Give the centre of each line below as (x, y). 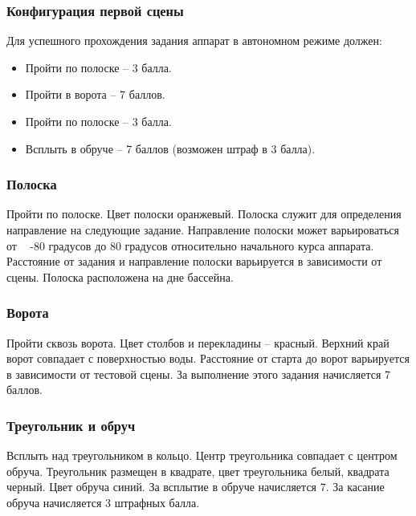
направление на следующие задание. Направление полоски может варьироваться (203, 230)
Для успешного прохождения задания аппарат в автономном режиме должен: (194, 41)
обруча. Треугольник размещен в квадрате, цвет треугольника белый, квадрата (198, 471)
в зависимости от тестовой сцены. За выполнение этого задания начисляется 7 (199, 374)
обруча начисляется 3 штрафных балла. (103, 502)
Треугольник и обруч (71, 425)
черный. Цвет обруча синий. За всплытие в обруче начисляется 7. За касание (196, 487)
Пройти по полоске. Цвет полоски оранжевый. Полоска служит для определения (204, 214)
